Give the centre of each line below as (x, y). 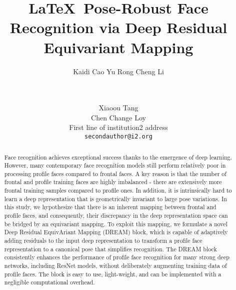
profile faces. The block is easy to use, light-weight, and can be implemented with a (113, 274)
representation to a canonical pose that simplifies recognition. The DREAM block (110, 249)
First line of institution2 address (118, 127)
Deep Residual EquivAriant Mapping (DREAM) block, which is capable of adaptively (116, 232)
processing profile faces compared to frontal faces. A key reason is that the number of (115, 173)
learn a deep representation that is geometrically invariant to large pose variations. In (115, 198)
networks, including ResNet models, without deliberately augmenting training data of (115, 266)
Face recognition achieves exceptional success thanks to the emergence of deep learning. (118, 157)
